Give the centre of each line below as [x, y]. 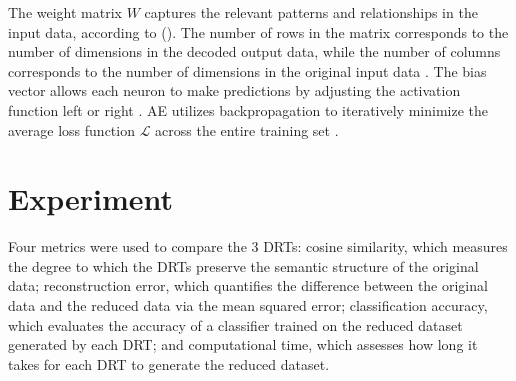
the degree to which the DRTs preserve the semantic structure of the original [243, 265]
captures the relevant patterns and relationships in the [311, 12]
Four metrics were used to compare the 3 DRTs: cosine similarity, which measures [258, 246]
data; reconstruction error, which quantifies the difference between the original [248, 285]
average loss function [71, 129]
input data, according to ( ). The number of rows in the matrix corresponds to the [258, 31]
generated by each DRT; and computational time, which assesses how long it [243, 344]
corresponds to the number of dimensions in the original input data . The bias [247, 70]
